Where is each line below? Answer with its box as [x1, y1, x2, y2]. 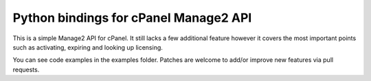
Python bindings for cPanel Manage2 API [12, 10, 252, 25]
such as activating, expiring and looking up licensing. [12, 43, 163, 51]
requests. [12, 65, 40, 74]
